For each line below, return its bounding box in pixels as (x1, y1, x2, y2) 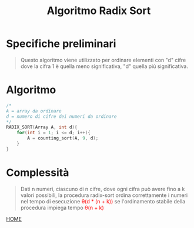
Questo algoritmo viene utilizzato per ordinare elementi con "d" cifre (20, 56, 186, 63)
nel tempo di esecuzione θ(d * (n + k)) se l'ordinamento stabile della (20, 198, 186, 205)
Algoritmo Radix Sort (46, 4, 151, 18)
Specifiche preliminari (6, 37, 116, 50)
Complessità (6, 166, 69, 179)
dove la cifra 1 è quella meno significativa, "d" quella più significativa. (20, 63, 188, 70)
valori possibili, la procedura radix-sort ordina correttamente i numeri (20, 192, 188, 199)
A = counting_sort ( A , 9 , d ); (27, 135, 99, 141)
